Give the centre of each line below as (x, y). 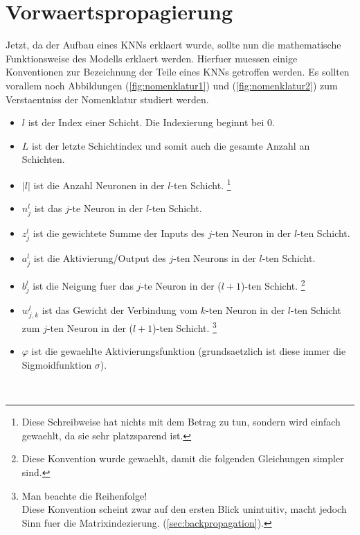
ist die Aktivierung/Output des (100, 258)
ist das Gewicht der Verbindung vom (120, 309)
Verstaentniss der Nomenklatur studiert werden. (107, 99)
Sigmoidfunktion (57, 364)
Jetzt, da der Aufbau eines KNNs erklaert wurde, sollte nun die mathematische (173, 45)
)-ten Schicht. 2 (273, 285)
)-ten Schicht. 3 (184, 327)
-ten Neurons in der (215, 258)
